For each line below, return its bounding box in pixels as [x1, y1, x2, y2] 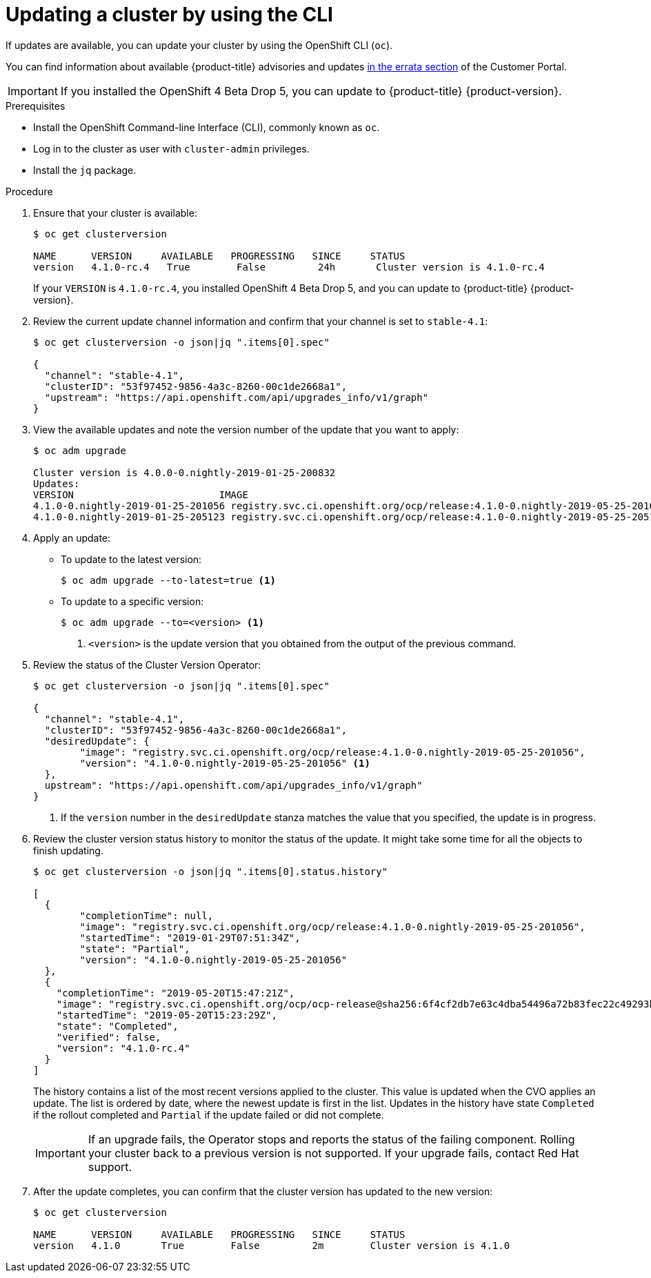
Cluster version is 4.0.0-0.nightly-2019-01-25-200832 [33, 466, 336, 478]
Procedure [6, 185, 53, 197]
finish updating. [33, 844, 103, 856]
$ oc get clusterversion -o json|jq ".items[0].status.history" [33, 865, 388, 877]
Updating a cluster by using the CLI [6, 3, 333, 26]
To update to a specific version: [61, 595, 204, 607]
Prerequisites [6, 99, 66, 112]
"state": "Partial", [79, 943, 190, 954]
